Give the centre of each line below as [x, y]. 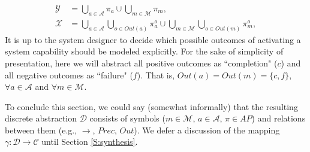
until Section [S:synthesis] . [90, 142]
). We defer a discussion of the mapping [207, 130]
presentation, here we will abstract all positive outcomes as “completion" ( [141, 63]
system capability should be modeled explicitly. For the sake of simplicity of [144, 51]
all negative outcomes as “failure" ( [69, 75]
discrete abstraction [41, 118]
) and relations [279, 118]
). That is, [156, 75]
